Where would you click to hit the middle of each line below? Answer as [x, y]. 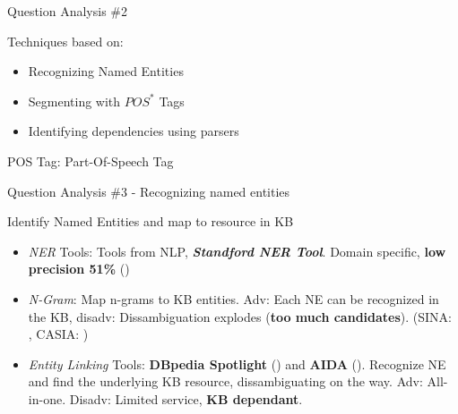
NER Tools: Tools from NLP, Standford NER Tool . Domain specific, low [237, 251]
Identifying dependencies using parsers [134, 131]
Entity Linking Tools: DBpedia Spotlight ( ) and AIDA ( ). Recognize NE [237, 363]
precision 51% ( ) [79, 269]
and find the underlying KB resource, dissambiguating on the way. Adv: [225, 381]
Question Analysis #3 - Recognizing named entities [149, 191]
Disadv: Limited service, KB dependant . [186, 398]
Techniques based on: [65, 41]
